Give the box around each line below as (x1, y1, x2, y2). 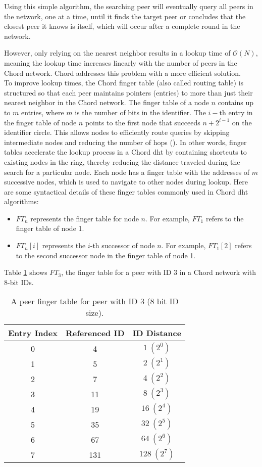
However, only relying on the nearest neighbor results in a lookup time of (4, 48, 231, 58)
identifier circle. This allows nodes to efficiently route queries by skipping (4, 127, 230, 137)
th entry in (219, 107, 253, 117)
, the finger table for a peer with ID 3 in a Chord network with (61, 267, 256, 277)
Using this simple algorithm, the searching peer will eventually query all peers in (4, 1, 253, 11)
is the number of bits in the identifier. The (75, 107, 206, 117)
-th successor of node (90, 240, 155, 251)
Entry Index (8, 327, 58, 339)
